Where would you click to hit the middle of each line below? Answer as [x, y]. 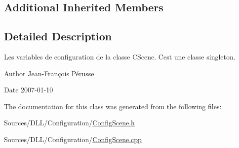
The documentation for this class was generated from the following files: [113, 106]
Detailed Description [58, 36]
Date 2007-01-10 [29, 90]
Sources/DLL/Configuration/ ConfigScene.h [69, 123]
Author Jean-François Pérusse [49, 73]
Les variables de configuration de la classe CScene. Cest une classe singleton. [120, 56]
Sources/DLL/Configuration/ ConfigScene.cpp [73, 139]
